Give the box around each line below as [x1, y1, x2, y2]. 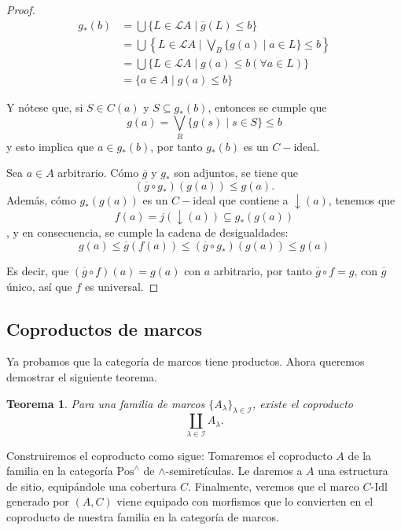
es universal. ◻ [84, 278, 159, 294]
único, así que [6, 278, 72, 294]
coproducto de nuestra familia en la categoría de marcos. [6, 509, 279, 524]
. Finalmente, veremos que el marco [188, 477, 359, 494]
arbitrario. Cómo [57, 164, 139, 181]
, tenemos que [328, 191, 395, 208]
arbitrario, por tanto [213, 262, 312, 278]
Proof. [6, 2, 35, 17]
